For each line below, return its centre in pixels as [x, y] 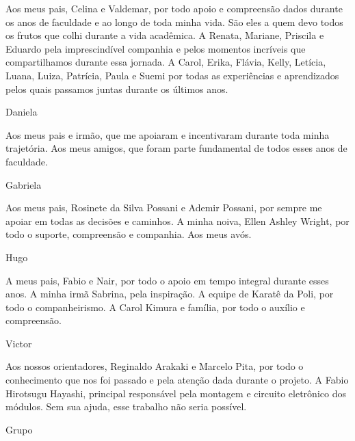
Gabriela [24, 184]
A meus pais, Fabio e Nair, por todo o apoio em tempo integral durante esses [167, 280]
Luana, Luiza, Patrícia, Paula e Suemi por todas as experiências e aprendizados [172, 75]
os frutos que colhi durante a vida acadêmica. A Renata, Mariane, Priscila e [165, 35]
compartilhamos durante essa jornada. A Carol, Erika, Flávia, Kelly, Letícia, [166, 62]
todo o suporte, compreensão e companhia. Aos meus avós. [129, 234]
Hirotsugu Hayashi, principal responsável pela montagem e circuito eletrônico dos [176, 393]
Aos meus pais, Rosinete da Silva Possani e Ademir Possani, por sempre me [164, 208]
